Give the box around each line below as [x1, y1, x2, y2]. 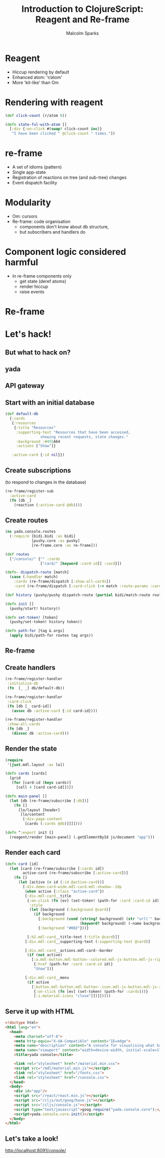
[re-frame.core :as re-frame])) [31, 543, 98, 548]
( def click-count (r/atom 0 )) [5, 113, 67, 118]
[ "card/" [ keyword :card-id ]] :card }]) [40, 561, 122, 566]
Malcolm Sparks [66, 30, 99, 36]
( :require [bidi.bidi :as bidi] [9, 534, 76, 539]
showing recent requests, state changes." [40, 434, 129, 439]
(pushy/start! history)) [9, 606, 60, 611]
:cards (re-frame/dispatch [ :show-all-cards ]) [14, 579, 111, 584]
